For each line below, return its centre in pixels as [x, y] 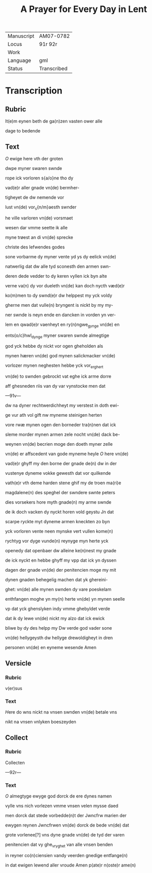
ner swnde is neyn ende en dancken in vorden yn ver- [61, 315]
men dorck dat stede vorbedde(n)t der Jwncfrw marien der [66, 816]
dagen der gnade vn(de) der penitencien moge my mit [61, 570]
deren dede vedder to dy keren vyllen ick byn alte [56, 276]
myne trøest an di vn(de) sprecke [39, 237]
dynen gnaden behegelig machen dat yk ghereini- [57, 580]
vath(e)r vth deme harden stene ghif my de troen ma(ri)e [63, 483]
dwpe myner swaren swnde [34, 168]
